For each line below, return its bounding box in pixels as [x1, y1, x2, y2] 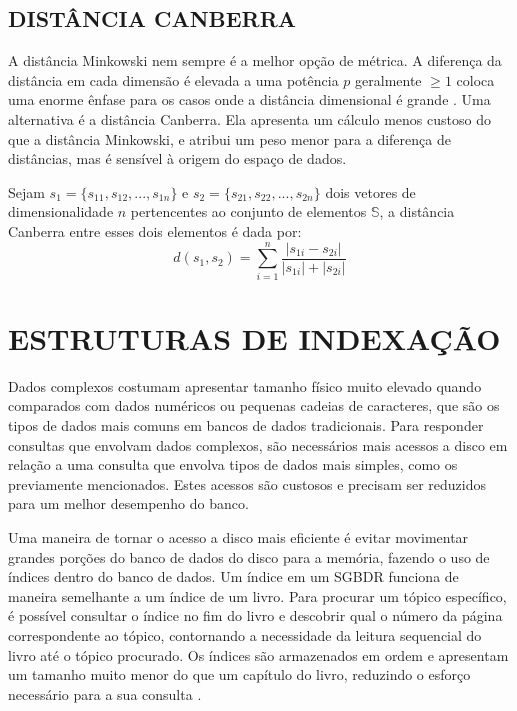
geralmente [355, 69, 422, 90]
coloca [456, 69, 495, 90]
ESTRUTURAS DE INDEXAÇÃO [8, 317, 501, 358]
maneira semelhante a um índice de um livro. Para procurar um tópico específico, [8, 585, 507, 606]
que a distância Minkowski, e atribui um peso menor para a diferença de [8, 128, 451, 149]
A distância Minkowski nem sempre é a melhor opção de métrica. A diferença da [8, 50, 502, 71]
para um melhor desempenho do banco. [8, 493, 249, 514]
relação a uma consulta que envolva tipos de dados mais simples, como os [8, 454, 458, 475]
